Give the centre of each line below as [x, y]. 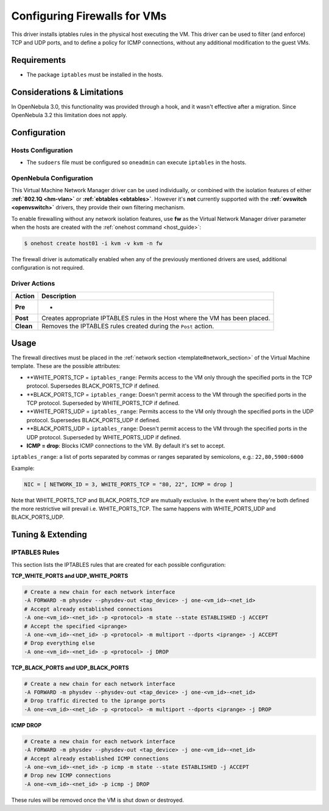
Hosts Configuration [42, 150]
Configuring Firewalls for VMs [89, 16]
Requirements [39, 60]
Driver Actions [33, 284]
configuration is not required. [48, 268]
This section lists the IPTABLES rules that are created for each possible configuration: [119, 564]
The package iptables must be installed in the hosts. [95, 74]
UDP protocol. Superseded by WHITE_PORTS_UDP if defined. [104, 437]
